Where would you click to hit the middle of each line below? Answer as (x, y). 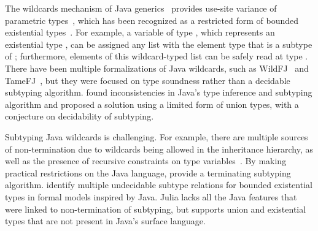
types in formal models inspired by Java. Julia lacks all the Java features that (151, 196)
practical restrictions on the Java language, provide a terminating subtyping (148, 172)
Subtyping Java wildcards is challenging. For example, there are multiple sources (157, 136)
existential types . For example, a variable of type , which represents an (140, 32)
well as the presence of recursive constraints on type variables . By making (146, 161)
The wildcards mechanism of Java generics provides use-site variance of (141, 8)
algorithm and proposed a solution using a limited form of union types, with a (152, 104)
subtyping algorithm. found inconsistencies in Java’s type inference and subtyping (159, 92)
